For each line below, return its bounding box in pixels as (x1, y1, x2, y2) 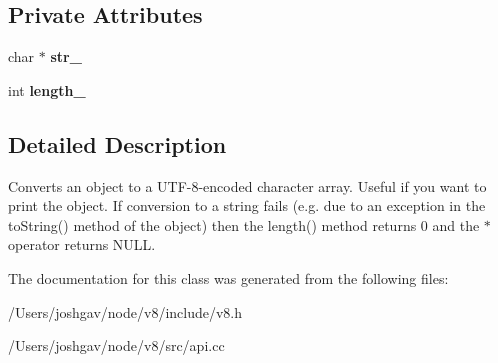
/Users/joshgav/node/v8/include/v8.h (8, 301, 243, 322)
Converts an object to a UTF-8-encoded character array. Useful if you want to (8, 175, 487, 196)
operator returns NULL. (8, 234, 156, 255)
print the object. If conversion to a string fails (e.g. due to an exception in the (8, 195, 486, 216)
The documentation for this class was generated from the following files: (8, 267, 449, 288)
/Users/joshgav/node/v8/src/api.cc (8, 335, 225, 356)
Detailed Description (8, 128, 227, 159)
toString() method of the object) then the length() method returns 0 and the (8, 214, 480, 235)
